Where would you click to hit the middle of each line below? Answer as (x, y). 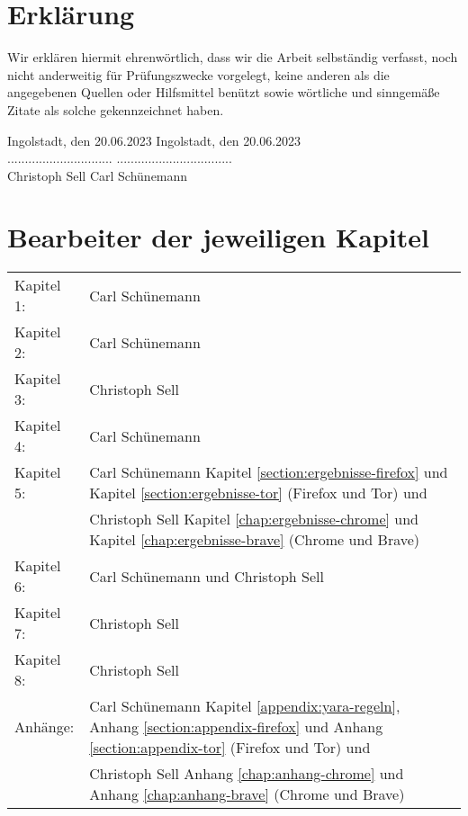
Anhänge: (45, 727)
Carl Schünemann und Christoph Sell (207, 576)
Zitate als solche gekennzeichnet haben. (116, 109)
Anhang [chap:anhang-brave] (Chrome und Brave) (247, 794)
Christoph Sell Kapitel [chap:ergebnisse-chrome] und (254, 519)
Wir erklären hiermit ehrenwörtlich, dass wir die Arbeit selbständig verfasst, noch (233, 57)
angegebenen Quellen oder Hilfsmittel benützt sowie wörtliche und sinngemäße (224, 92)
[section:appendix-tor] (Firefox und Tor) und (230, 748)
